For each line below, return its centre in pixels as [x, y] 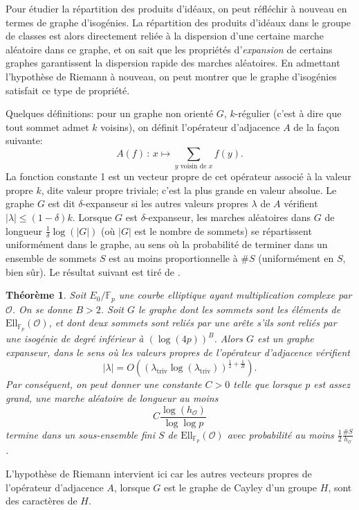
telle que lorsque [268, 384]
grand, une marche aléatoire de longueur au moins [112, 397]
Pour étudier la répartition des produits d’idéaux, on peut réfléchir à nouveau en [176, 8]
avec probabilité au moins [280, 434]
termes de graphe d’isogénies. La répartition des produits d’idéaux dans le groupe [178, 22]
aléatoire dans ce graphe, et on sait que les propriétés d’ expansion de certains [169, 49]
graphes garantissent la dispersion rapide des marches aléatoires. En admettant [173, 63]
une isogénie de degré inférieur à [75, 338]
